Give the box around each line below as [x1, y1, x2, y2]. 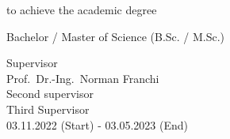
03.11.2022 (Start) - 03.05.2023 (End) [6, 116, 188, 133]
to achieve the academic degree [6, 2, 157, 17]
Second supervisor [6, 85, 94, 102]
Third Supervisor [6, 100, 90, 117]
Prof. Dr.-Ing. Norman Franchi [6, 69, 159, 86]
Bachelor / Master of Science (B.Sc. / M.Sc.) [6, 28, 225, 44]
